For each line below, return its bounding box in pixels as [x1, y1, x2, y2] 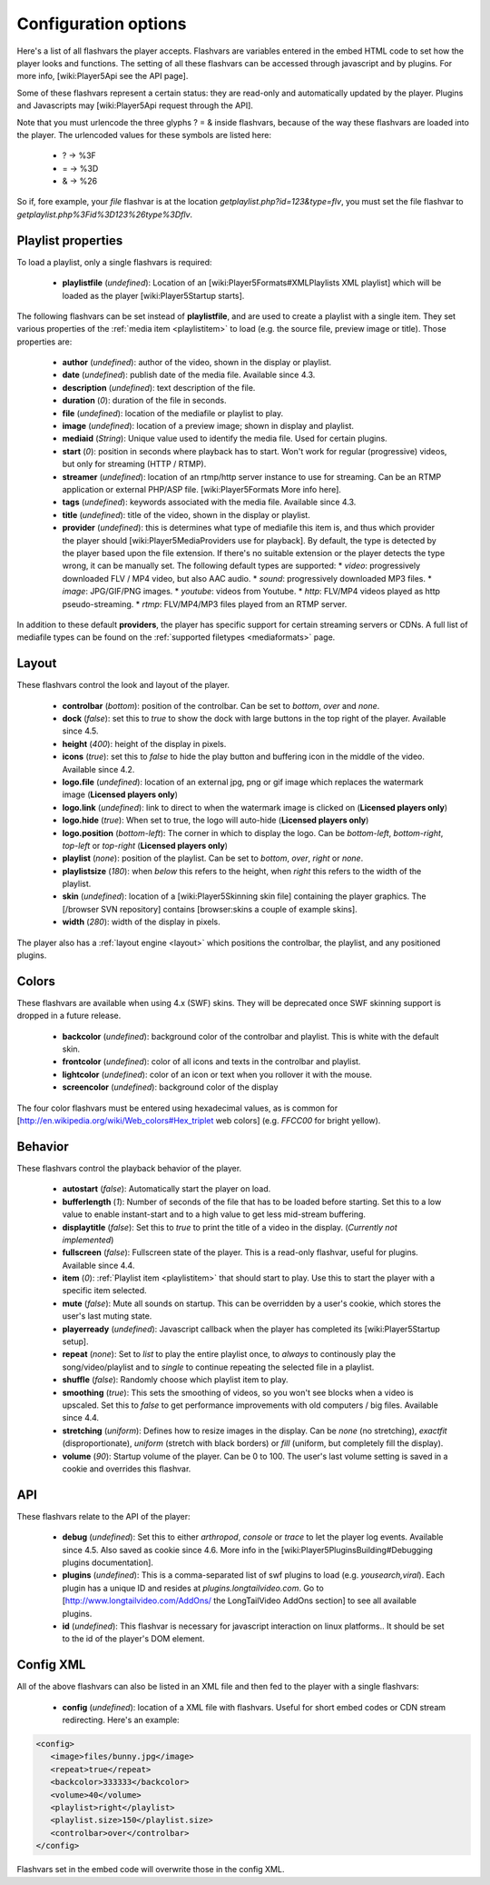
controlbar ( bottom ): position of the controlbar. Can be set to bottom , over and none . [62, 700, 380, 711]
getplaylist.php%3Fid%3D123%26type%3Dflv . [16, 209, 193, 220]
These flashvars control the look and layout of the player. [16, 680, 230, 691]
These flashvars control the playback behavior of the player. [16, 1162, 242, 1173]
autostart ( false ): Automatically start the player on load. [62, 1183, 271, 1194]
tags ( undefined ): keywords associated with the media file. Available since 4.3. [62, 496, 357, 508]
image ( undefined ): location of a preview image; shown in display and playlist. [62, 421, 354, 432]
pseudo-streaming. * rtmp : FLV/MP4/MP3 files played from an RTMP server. [62, 598, 348, 609]
